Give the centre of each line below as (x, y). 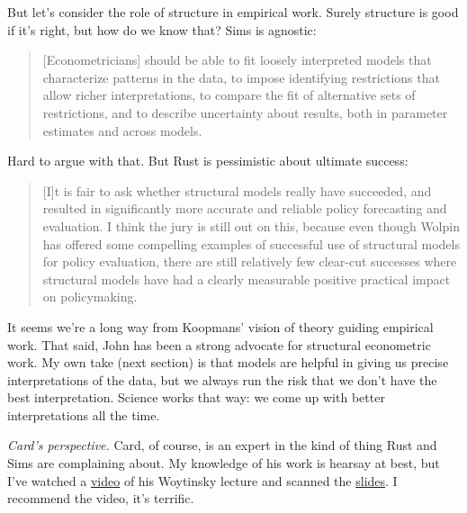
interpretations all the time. (84, 414)
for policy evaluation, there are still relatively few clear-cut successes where (250, 261)
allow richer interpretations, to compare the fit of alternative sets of (229, 95)
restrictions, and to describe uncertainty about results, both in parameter (245, 112)
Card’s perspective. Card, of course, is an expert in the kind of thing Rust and (222, 445)
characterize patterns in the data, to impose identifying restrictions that (241, 77)
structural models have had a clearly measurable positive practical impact (247, 279)
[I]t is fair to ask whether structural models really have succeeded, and (237, 190)
